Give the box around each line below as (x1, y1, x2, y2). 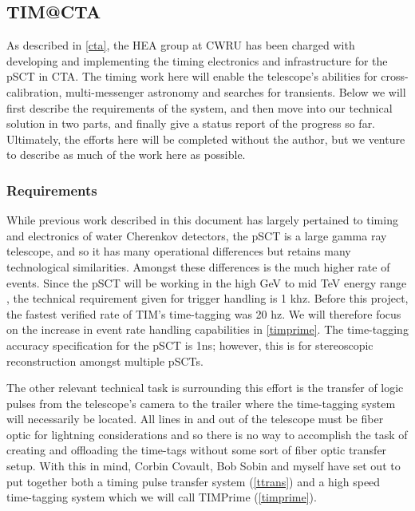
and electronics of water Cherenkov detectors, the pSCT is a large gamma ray (6, 227, 387, 244)
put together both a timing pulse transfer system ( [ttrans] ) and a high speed (6, 473, 381, 489)
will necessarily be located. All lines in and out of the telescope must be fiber (6, 410, 384, 427)
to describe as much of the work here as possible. (6, 146, 246, 163)
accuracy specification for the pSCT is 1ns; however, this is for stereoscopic (6, 336, 373, 353)
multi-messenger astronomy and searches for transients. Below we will (65, 83, 406, 100)
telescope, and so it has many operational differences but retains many (6, 243, 351, 259)
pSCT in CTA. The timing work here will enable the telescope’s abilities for (6, 68, 377, 85)
